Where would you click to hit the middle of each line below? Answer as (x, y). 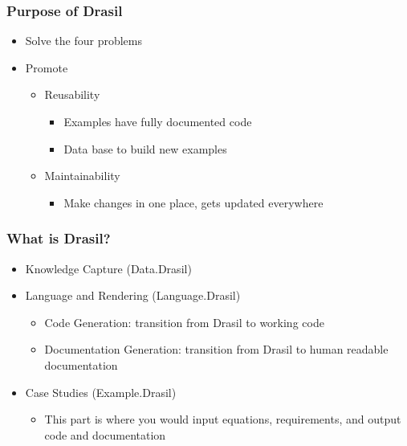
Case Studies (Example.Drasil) (101, 392)
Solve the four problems (84, 41)
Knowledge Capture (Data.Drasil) (108, 268)
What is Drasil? (59, 238)
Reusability (72, 94)
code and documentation (105, 434)
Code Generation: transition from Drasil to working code (184, 322)
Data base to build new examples (145, 148)
